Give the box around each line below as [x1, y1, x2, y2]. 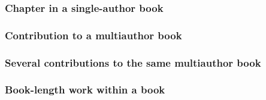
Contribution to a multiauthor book [5, 27, 182, 42]
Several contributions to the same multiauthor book [5, 55, 261, 70]
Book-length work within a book [5, 82, 165, 97]
